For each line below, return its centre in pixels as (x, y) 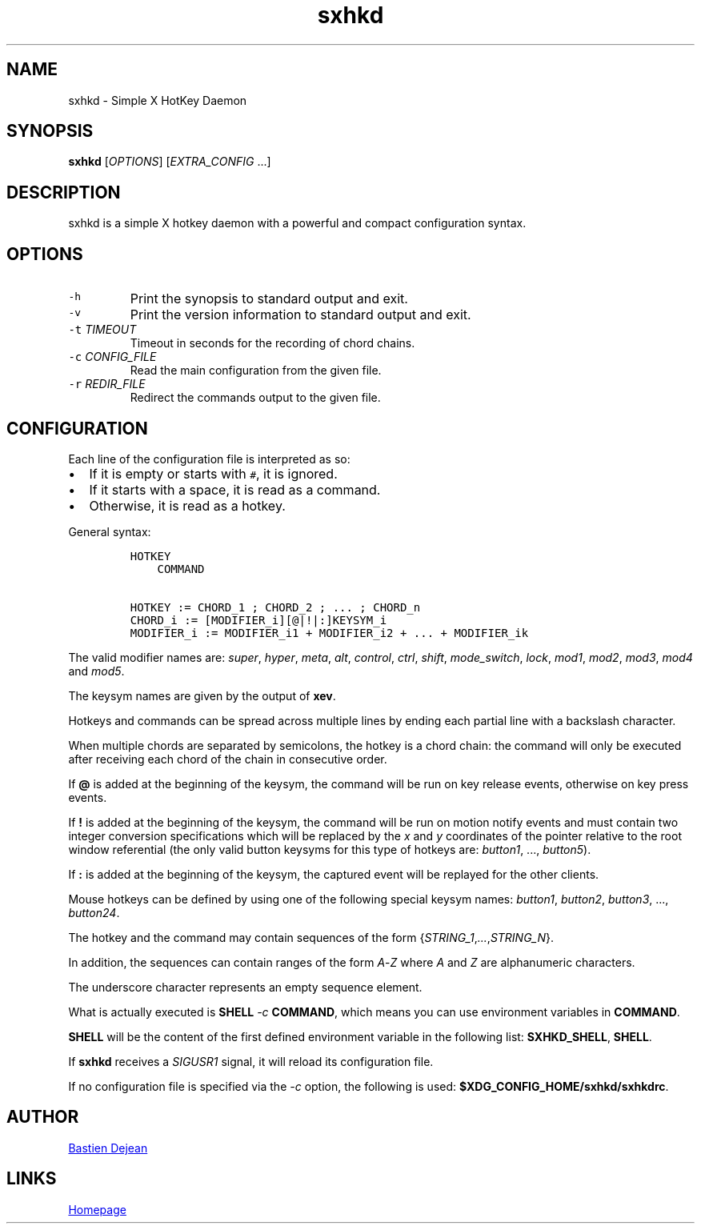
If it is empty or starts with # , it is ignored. (213, 473)
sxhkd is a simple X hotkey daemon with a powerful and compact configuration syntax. (297, 223)
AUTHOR (43, 1117)
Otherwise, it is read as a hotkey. (187, 505)
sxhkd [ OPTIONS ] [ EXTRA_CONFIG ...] (170, 162)
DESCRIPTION (64, 192)
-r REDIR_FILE (107, 384)
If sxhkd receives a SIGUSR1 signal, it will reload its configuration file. (251, 1061)
